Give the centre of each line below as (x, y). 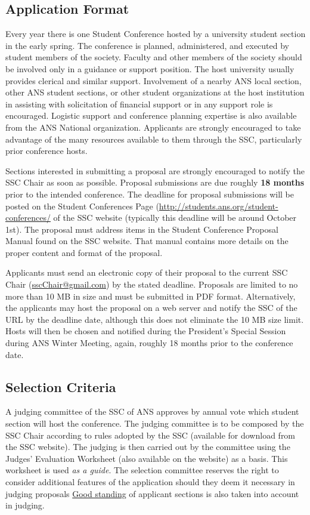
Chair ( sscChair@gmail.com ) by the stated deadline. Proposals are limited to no (152, 284)
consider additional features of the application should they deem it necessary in (150, 482)
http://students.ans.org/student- (218, 206)
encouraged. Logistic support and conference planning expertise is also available (151, 115)
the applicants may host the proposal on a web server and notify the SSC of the (151, 308)
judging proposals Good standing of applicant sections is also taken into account (152, 493)
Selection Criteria (61, 386)
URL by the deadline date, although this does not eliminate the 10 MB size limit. (155, 319)
